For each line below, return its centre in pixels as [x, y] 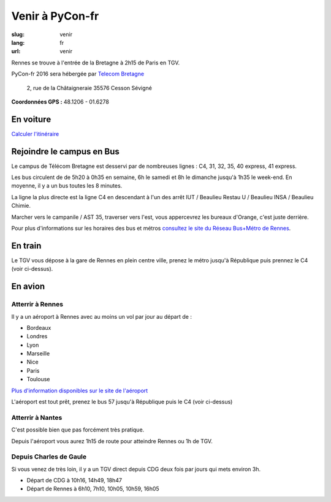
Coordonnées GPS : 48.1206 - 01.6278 [60, 102]
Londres [37, 337]
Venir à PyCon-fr [55, 16]
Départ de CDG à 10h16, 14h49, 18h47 [74, 481]
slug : [18, 34]
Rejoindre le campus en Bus [65, 151]
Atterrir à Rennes [37, 305]
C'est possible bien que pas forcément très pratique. [78, 430]
